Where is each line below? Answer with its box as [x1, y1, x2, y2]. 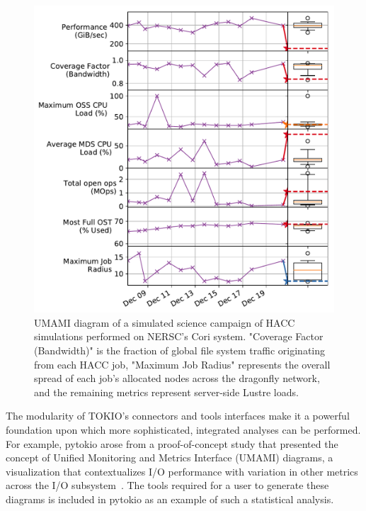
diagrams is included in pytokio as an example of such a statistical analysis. [6, 492, 334, 507]
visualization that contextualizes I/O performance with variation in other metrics [6, 464, 358, 478]
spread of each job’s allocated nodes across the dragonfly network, [34, 371, 320, 386]
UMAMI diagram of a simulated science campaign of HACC [34, 315, 295, 330]
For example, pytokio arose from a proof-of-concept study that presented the [6, 436, 338, 451]
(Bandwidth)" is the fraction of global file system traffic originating [34, 343, 326, 358]
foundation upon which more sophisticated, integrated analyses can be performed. [6, 422, 361, 437]
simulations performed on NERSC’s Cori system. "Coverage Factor [34, 329, 324, 344]
